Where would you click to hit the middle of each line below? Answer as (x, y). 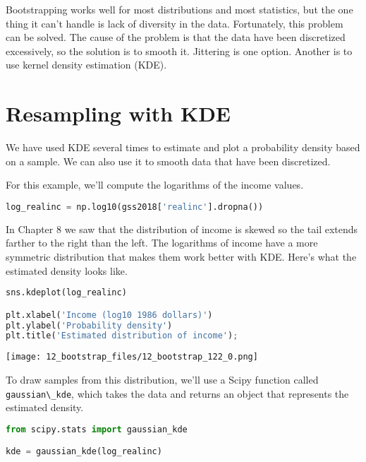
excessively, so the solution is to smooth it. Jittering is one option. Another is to (179, 51)
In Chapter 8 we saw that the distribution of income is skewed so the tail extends (182, 229)
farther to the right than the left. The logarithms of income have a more (162, 243)
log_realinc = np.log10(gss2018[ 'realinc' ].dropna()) (135, 207)
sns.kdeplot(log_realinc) (66, 293)
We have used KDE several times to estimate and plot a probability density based (183, 147)
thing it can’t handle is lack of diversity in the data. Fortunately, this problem (175, 23)
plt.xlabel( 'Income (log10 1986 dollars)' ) (109, 315)
